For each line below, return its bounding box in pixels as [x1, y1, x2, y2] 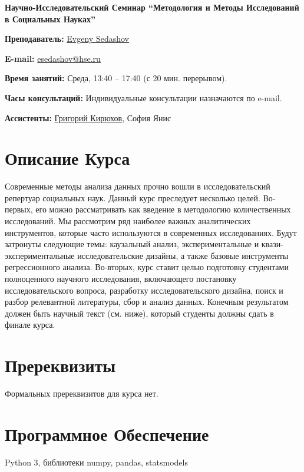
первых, [5, 203, 33, 215]
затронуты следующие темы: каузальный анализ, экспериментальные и [5, 238, 259, 250]
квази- [261, 238, 283, 250]
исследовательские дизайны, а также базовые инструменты [77, 249, 289, 261]
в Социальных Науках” [5, 12, 95, 25]
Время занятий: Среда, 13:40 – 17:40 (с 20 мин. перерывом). [5, 72, 227, 84]
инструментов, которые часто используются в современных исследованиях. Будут [5, 226, 297, 238]
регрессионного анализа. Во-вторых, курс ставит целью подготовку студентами [5, 261, 289, 273]
